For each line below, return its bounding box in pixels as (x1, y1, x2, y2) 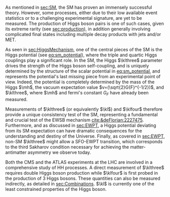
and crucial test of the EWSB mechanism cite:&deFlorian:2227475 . (5, 117, 144, 123)
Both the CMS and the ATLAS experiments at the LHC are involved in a (5, 159, 153, 165)
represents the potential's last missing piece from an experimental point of (5, 74, 161, 79)
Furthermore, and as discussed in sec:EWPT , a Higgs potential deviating (5, 122, 156, 128)
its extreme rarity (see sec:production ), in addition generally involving (5, 26, 151, 32)
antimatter (5, 149, 27, 155)
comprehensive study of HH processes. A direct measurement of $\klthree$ (5, 165, 164, 171)
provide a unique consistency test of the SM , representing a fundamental (5, 111, 158, 117)
